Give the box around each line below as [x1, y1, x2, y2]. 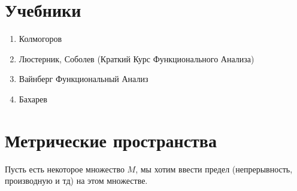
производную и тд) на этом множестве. [5, 174, 148, 187]
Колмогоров [19, 32, 62, 45]
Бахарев [19, 92, 47, 105]
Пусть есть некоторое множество [5, 162, 125, 175]
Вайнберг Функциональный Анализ [19, 72, 148, 85]
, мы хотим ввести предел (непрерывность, [135, 162, 293, 175]
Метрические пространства [5, 128, 217, 152]
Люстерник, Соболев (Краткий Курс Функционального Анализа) [19, 52, 254, 65]
